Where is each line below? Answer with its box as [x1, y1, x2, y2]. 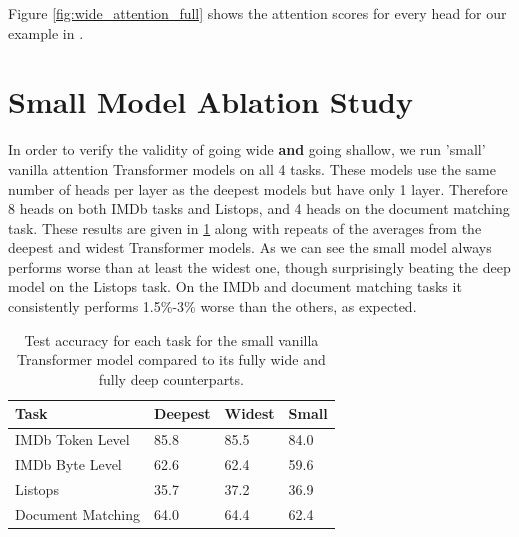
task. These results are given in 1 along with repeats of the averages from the [8, 217, 482, 238]
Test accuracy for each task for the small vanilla [24, 329, 319, 350]
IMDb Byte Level [15, 454, 122, 475]
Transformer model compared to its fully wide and [17, 349, 326, 370]
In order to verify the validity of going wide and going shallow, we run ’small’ [8, 139, 486, 160]
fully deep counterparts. [98, 368, 244, 389]
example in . [8, 22, 84, 43]
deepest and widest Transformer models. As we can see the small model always [8, 237, 492, 258]
